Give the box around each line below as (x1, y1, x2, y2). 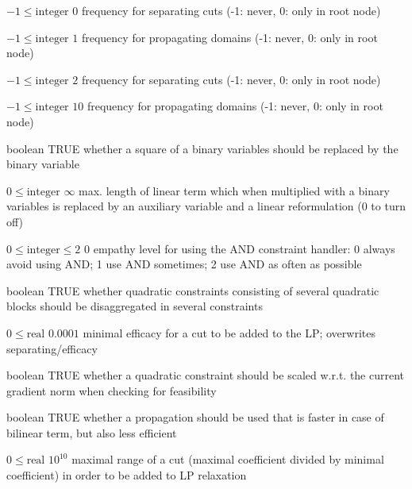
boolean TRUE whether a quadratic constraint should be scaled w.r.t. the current (6, 367, 405, 383)
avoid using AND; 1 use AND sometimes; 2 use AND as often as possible (6, 256, 362, 272)
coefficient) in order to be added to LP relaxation (6, 467, 247, 483)
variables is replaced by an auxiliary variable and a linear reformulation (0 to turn (6, 198, 406, 214)
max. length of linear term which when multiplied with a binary (79, 182, 390, 198)
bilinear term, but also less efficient (6, 424, 177, 441)
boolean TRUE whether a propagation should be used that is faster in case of (6, 409, 384, 425)
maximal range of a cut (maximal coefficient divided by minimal (71, 451, 384, 468)
